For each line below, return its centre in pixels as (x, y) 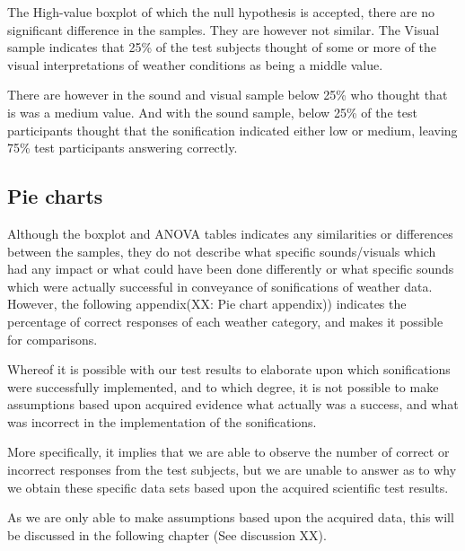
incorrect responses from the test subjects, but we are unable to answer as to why (232, 470)
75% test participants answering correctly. (123, 148)
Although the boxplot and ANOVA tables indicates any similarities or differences (230, 233)
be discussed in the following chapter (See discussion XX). (167, 534)
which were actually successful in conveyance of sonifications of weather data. (220, 286)
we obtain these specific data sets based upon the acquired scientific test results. (228, 487)
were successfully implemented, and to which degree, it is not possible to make (223, 386)
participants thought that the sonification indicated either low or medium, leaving (232, 130)
